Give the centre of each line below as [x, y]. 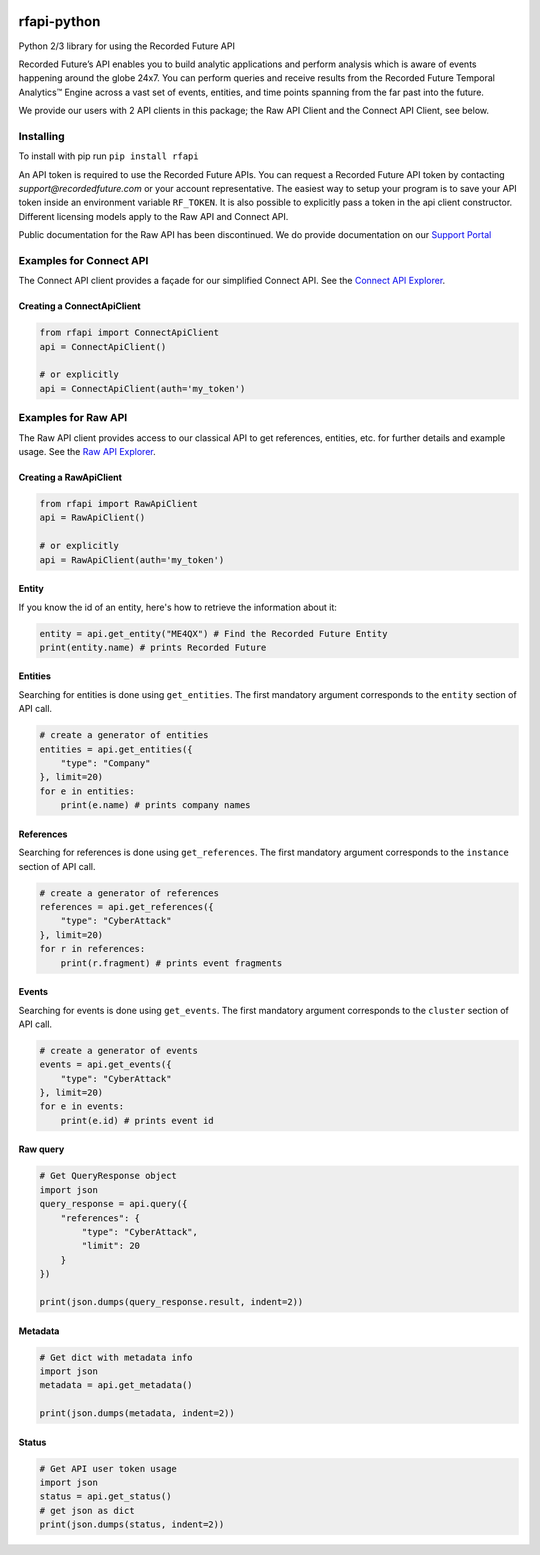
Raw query [41, 1149]
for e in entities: [87, 791]
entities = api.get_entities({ [116, 749]
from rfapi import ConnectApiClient [129, 333]
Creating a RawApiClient [70, 477]
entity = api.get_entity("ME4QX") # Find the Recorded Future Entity [213, 633]
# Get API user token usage [108, 1468]
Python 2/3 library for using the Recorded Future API [126, 46]
